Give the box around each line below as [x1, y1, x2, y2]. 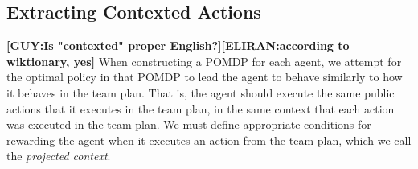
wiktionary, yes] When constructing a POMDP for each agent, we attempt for [6, 52, 402, 69]
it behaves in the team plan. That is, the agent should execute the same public [6, 84, 395, 101]
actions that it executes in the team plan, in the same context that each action [6, 100, 395, 117]
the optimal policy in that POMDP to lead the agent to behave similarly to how [6, 68, 403, 85]
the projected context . [6, 147, 111, 164]
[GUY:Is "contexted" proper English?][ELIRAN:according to [6, 37, 350, 54]
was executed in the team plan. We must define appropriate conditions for [6, 116, 371, 133]
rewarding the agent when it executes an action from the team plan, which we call [6, 131, 412, 148]
